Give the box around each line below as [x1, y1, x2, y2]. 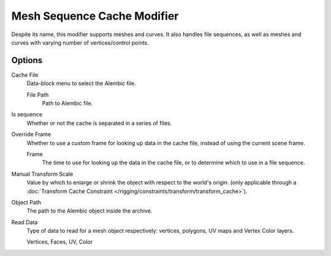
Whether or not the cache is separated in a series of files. [26, 119, 172, 127]
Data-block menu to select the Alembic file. [26, 80, 136, 87]
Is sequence [11, 111, 43, 118]
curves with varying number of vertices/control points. [11, 39, 150, 46]
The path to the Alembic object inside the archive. [26, 207, 153, 214]
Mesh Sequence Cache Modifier [11, 9, 179, 23]
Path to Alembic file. [42, 100, 93, 107]
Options [11, 55, 43, 66]
